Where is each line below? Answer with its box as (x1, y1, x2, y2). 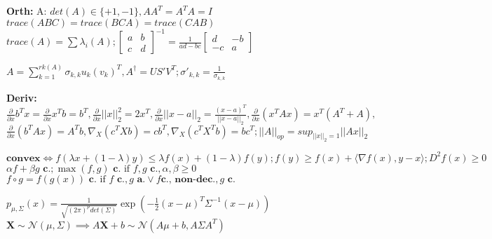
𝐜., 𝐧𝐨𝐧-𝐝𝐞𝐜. (160, 174, 216, 184)
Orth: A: (6, 4, 47, 18)
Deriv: (6, 90, 37, 104)
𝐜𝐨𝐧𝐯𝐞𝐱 (6, 153, 41, 163)
